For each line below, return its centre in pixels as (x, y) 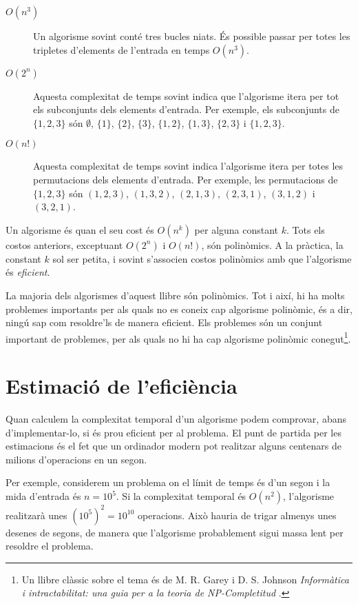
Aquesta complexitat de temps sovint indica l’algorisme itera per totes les (188, 166)
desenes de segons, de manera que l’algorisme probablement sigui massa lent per (175, 532)
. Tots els (306, 229)
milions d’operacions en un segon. (76, 459)
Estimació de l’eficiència (122, 386)
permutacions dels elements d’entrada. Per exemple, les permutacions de (186, 179)
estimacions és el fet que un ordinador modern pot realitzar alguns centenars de (173, 446)
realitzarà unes (36, 515)
